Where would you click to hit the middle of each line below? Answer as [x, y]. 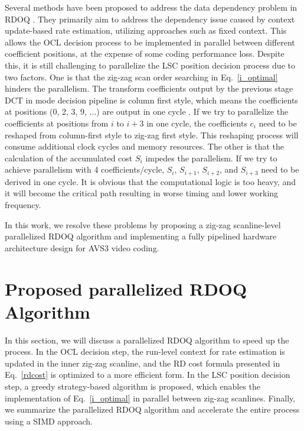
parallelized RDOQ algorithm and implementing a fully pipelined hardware [141, 236]
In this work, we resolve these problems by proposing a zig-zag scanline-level [143, 224]
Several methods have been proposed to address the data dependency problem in [151, 7]
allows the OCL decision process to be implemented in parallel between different [150, 42]
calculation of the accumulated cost [69, 158]
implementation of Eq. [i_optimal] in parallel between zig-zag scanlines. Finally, [150, 398]
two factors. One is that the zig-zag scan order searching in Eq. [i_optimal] [141, 77]
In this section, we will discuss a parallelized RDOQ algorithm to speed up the [147, 340]
